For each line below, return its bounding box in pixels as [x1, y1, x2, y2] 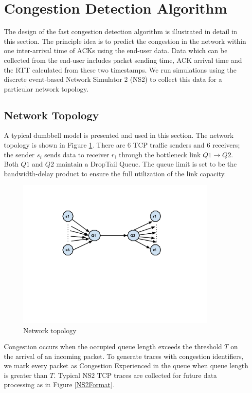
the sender [4, 149, 35, 159]
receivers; [212, 140, 240, 150]
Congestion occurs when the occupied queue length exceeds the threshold [4, 341, 222, 352]
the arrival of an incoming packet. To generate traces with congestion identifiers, [4, 351, 244, 361]
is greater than [4, 370, 48, 380]
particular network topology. [4, 83, 89, 94]
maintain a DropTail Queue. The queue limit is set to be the [56, 159, 237, 169]
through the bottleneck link [119, 149, 201, 159]
